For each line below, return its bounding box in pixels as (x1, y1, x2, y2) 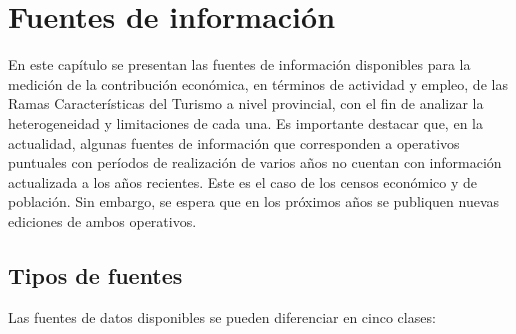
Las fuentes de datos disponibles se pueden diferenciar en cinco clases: (8, 306, 436, 327)
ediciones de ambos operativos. (8, 210, 197, 231)
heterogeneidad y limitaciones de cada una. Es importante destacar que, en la (8, 112, 483, 133)
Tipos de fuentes (8, 259, 183, 290)
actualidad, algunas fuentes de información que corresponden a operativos (8, 132, 460, 153)
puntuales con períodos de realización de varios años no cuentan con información (8, 152, 502, 173)
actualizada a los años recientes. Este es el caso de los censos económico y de (8, 171, 478, 192)
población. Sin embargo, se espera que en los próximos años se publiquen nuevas (8, 191, 500, 212)
